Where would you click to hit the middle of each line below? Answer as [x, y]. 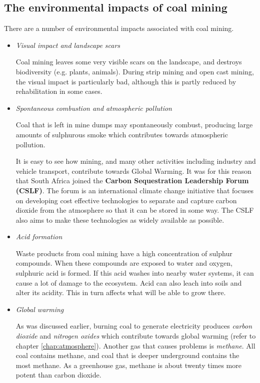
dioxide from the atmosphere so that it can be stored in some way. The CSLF [135, 210]
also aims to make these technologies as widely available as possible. [120, 219]
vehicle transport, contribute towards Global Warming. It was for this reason [133, 171]
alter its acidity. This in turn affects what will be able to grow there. [121, 292]
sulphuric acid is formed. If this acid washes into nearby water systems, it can [135, 273]
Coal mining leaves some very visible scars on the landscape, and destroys [129, 62]
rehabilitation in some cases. [59, 91]
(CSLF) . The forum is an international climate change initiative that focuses [134, 190]
